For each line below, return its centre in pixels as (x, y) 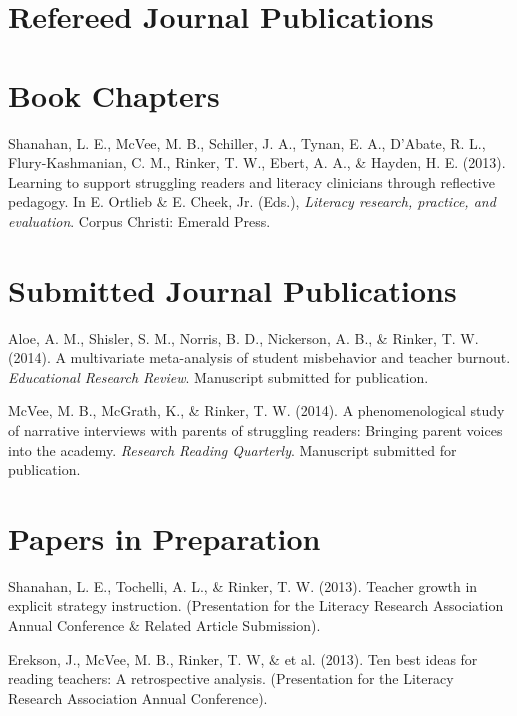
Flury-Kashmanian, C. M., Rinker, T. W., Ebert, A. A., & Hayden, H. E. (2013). (257, 162)
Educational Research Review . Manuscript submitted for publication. (218, 376)
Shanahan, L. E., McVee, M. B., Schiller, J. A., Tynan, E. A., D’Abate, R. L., (247, 142)
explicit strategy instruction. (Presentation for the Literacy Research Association (256, 605)
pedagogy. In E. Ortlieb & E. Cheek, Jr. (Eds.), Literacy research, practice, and (252, 201)
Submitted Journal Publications (232, 289)
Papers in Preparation (164, 537)
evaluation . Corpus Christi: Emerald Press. (139, 220)
